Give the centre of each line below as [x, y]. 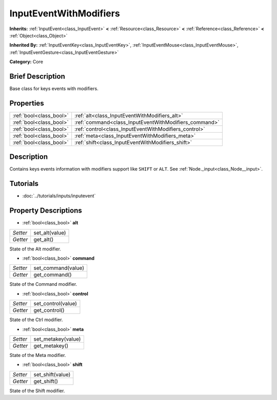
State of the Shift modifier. [37, 391]
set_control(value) [55, 304]
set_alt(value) [50, 233]
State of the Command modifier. [43, 284]
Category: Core [26, 62]
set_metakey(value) [57, 339]
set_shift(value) [52, 374]
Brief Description [37, 76]
